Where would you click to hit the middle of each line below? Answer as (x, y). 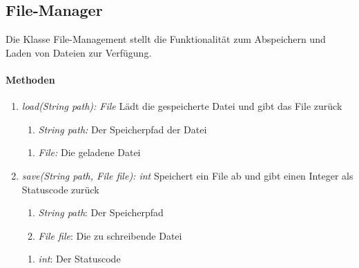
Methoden (30, 79)
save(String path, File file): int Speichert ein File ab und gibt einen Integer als (187, 175)
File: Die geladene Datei (89, 152)
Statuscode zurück (60, 189)
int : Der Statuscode (79, 259)
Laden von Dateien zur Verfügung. (79, 52)
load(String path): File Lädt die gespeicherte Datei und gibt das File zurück (182, 106)
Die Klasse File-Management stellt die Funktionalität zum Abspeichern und (166, 39)
